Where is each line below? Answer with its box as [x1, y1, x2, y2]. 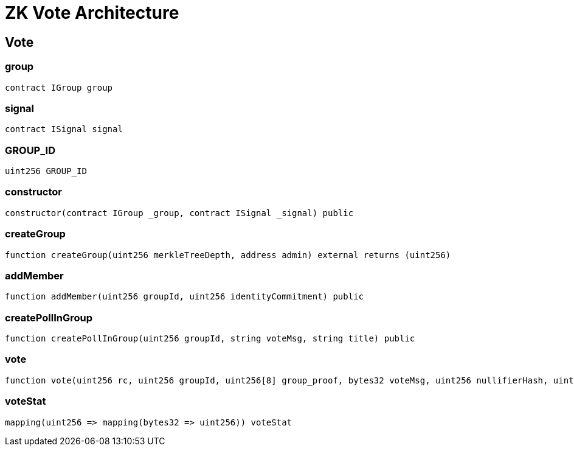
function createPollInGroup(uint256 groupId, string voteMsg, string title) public [5, 334, 415, 344]
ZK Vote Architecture [5, 2, 179, 23]
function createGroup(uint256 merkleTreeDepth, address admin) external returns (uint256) [5, 250, 451, 260]
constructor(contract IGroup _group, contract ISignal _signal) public [5, 208, 354, 218]
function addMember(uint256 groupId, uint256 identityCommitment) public [5, 292, 364, 302]
